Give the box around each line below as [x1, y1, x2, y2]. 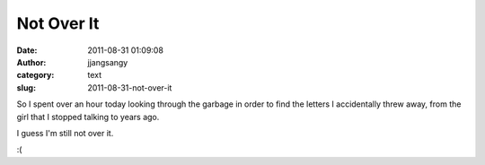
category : [16, 70, 55, 81]
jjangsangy [87, 56, 128, 67]
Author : [16, 56, 47, 67]
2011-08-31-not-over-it [87, 82, 172, 93]
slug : [16, 82, 36, 93]
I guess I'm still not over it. [16, 127, 114, 138]
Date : [16, 45, 38, 56]
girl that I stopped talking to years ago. [16, 111, 160, 122]
